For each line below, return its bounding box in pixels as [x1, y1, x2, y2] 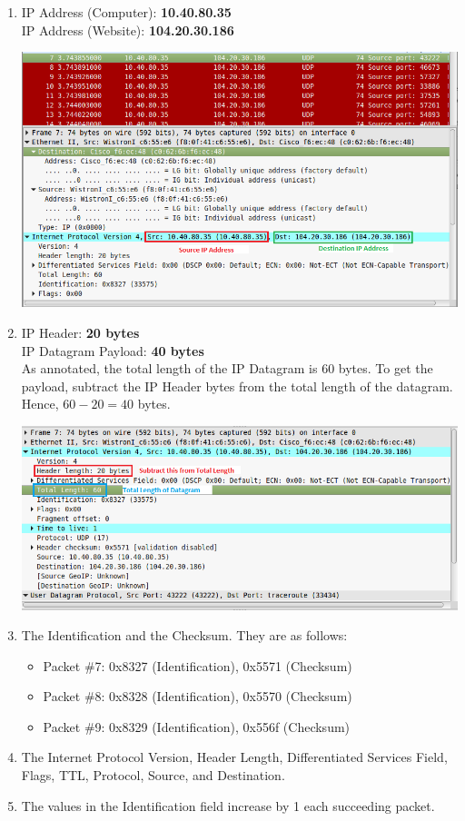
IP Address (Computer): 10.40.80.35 [21, 3, 232, 21]
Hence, [21, 394, 59, 413]
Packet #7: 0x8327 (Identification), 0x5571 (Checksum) [43, 656, 352, 675]
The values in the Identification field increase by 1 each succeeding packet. [21, 796, 435, 815]
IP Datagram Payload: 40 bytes [21, 341, 204, 360]
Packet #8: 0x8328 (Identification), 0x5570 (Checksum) [43, 687, 352, 706]
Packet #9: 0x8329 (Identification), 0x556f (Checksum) [43, 717, 351, 736]
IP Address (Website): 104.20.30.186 [21, 20, 234, 39]
